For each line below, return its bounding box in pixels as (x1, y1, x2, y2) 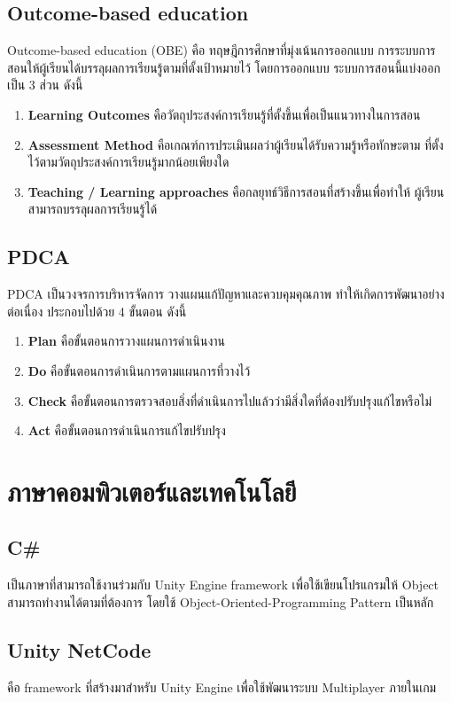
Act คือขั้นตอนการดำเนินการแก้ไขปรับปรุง (27, 421, 226, 440)
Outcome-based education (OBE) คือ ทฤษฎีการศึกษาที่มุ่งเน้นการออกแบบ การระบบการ (7, 41, 436, 59)
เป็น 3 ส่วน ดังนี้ (7, 75, 83, 94)
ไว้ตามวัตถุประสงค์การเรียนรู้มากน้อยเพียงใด (27, 152, 229, 171)
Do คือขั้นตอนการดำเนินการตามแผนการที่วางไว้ (27, 361, 251, 379)
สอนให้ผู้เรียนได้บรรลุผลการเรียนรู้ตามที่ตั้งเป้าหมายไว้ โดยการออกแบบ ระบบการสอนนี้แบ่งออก (7, 58, 440, 76)
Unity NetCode (7, 636, 152, 663)
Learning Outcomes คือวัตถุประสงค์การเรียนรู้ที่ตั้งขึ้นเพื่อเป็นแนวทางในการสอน (27, 105, 421, 123)
